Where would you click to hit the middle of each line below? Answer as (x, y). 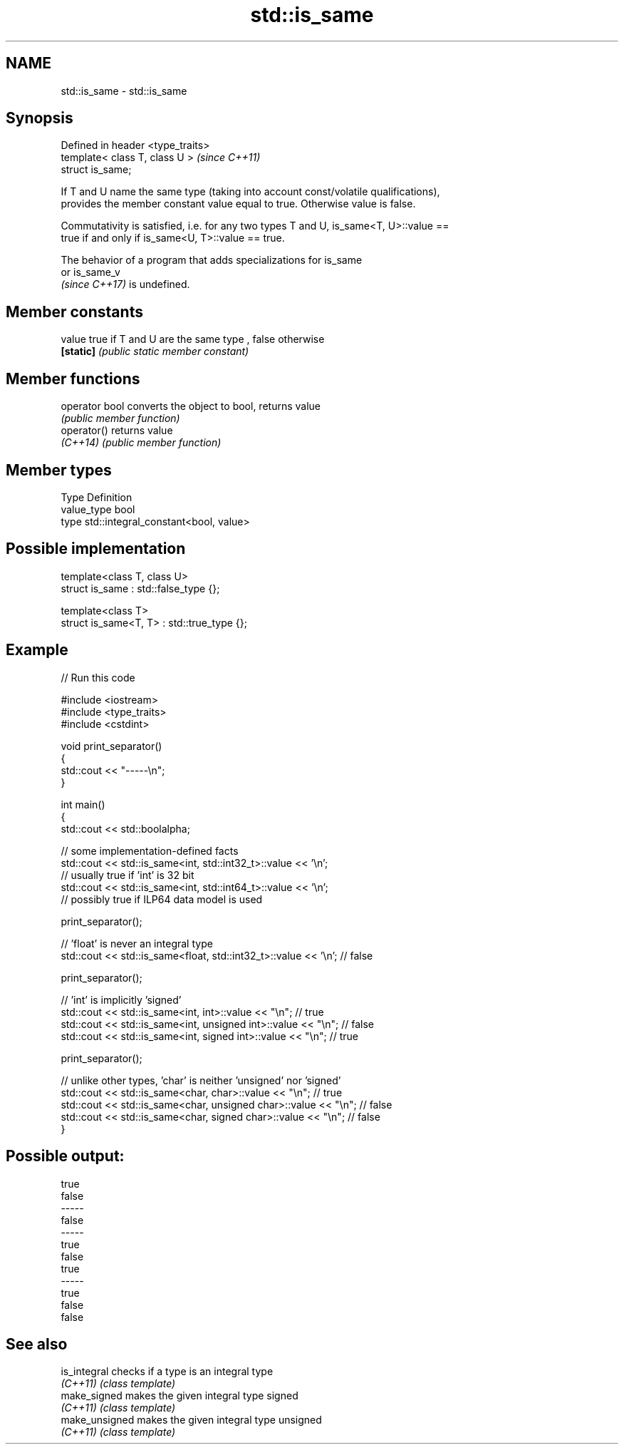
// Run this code (98, 677)
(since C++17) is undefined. (125, 284)
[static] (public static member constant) (155, 351)
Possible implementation (96, 549)
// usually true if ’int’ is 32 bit (128, 875)
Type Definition (97, 497)
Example (37, 650)
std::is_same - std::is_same (124, 91)
